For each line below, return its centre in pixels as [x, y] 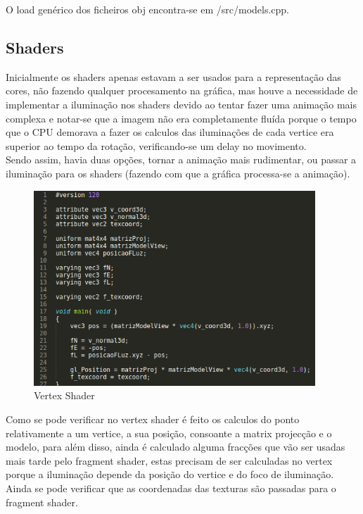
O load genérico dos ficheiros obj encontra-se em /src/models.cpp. [148, 9]
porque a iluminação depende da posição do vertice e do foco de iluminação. [170, 474]
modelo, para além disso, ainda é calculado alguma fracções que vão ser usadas [176, 447]
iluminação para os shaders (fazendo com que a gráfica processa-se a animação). [178, 173]
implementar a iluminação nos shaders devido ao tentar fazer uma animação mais [181, 104]
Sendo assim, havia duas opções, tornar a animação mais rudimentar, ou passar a [181, 159]
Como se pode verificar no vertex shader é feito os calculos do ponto [153, 419]
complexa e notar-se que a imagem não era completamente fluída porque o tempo [181, 118]
